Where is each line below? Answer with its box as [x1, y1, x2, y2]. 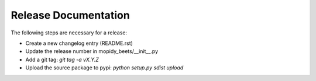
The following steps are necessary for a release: [11, 29, 128, 36]
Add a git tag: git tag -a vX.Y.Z [25, 56, 99, 63]
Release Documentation [11, 9, 130, 22]
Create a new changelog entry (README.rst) [25, 40, 133, 47]
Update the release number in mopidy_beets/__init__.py [25, 48, 159, 55]
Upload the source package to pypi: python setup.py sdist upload [25, 64, 184, 71]
